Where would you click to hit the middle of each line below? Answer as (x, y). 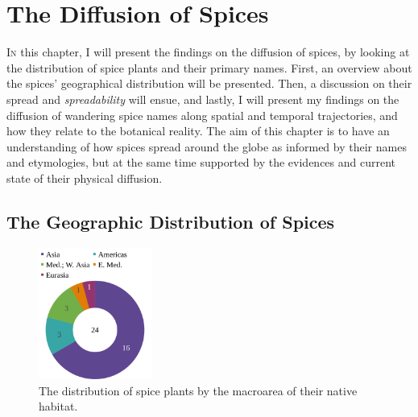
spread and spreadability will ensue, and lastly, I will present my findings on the (203, 99)
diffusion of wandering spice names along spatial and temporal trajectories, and (202, 115)
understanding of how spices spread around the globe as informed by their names (207, 146)
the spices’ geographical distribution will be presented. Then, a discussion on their (209, 83)
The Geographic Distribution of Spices (171, 221)
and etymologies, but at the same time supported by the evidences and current (201, 162)
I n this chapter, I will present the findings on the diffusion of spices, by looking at (208, 52)
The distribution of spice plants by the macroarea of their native (198, 390)
